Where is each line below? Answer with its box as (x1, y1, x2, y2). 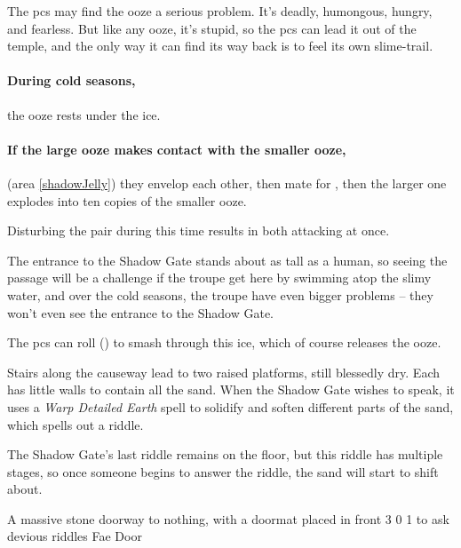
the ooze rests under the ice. (7, 105, 161, 123)
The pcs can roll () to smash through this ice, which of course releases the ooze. (7, 333, 441, 352)
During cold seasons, (7, 71, 136, 90)
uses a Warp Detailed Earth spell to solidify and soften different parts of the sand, (7, 397, 454, 416)
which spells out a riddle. (7, 415, 144, 433)
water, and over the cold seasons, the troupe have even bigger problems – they (7, 285, 433, 304)
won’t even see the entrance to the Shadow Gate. (7, 303, 274, 322)
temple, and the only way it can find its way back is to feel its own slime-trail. (7, 36, 433, 55)
